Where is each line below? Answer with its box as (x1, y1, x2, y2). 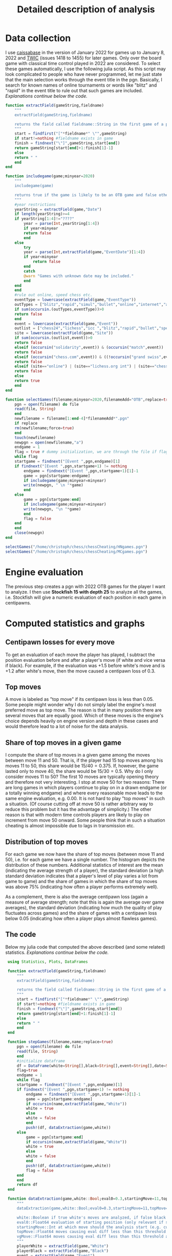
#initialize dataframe (16, 1058, 66, 1063)
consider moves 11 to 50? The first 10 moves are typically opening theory (5, 773, 159, 780)
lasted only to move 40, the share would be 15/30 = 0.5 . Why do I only (5, 768, 154, 774)
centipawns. (5, 599, 32, 605)
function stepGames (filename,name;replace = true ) (7, 1039, 114, 1044)
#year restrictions (14, 202, 56, 207)
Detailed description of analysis (17, 4, 155, 15)
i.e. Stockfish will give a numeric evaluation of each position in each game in (5, 594, 166, 600)
